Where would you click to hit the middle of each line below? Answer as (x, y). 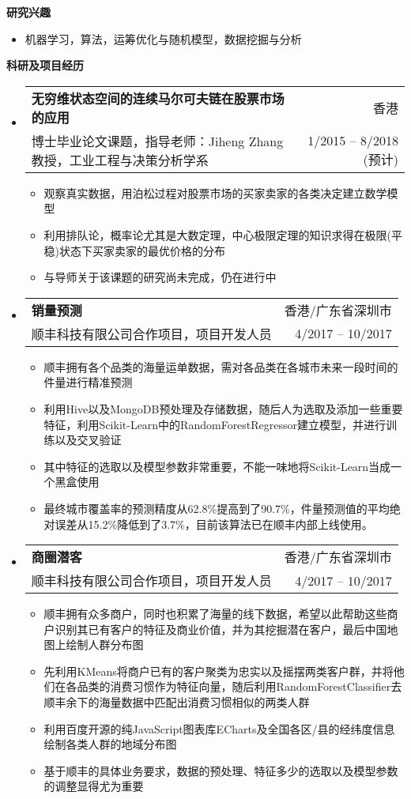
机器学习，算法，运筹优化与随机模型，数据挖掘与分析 (163, 38)
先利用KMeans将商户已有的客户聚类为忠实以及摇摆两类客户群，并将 (219, 671)
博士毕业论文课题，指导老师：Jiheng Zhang (157, 141)
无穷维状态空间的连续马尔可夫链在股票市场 (158, 98)
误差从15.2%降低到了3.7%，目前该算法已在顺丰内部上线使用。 (214, 524)
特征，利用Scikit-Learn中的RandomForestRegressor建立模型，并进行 (215, 424)
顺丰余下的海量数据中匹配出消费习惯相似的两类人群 (177, 702)
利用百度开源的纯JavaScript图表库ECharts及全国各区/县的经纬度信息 (219, 728)
